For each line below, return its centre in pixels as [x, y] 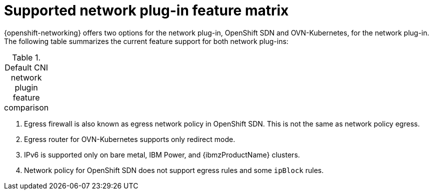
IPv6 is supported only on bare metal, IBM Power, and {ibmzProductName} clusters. [162, 154]
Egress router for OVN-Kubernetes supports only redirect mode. [130, 139]
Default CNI [26, 67]
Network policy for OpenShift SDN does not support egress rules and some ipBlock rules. [174, 170]
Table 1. [26, 57]
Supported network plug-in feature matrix [146, 10]
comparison [26, 107]
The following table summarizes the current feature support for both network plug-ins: [146, 41]
